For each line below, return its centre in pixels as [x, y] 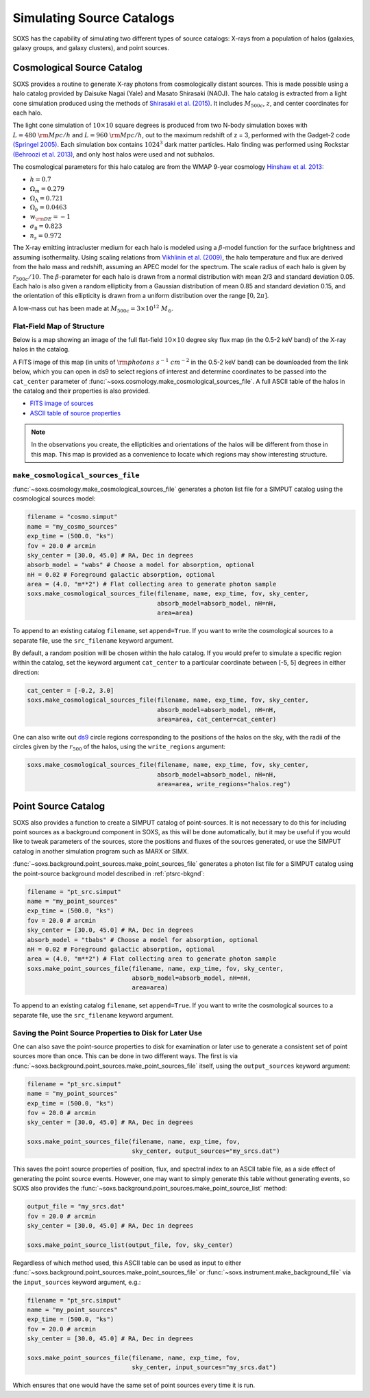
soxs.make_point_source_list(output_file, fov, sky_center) [130, 1245]
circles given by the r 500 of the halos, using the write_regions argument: [119, 747]
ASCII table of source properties [75, 413]
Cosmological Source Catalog [78, 68]
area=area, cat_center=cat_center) [217, 719]
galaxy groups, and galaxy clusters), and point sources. [91, 47]
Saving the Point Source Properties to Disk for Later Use [107, 1033]
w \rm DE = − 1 [50, 218]
